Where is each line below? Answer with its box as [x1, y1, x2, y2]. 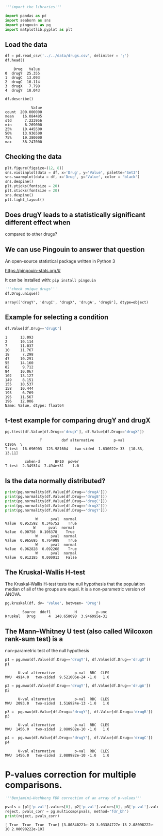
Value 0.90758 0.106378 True [5, 529, 75, 534]
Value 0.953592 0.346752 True [5, 521, 77, 526]
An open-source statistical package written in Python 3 [5, 258, 115, 264]
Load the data [5, 40, 48, 49]
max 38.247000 [5, 139, 42, 144]
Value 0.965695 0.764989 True [5, 538, 77, 543]
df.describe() [5, 96, 34, 101]
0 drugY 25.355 [5, 71, 40, 76]
